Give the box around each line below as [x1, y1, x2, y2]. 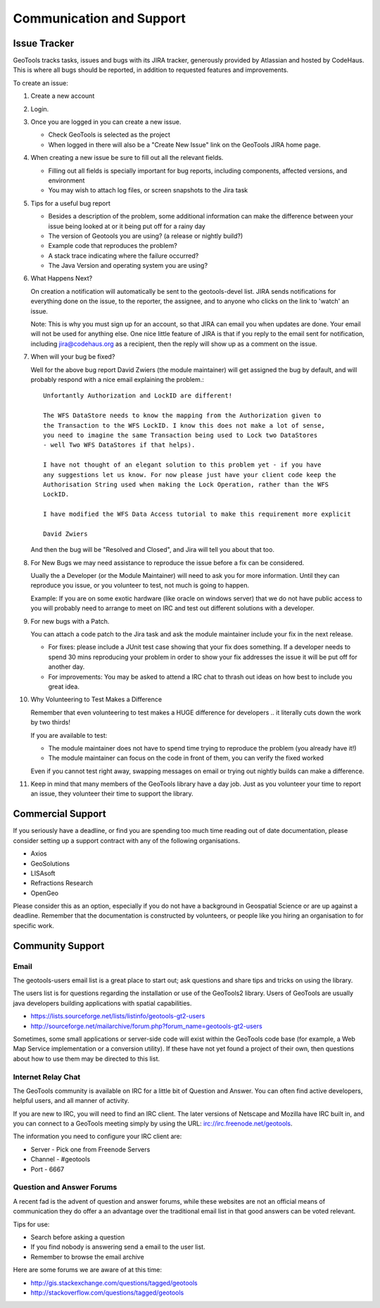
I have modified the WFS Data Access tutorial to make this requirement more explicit [43, 510, 351, 518]
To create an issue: [13, 78, 68, 87]
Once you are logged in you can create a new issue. [30, 118, 182, 126]
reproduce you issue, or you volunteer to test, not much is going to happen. [30, 581, 250, 590]
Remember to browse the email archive [30, 1252, 144, 1261]
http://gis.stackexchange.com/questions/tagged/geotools [30, 1278, 198, 1287]
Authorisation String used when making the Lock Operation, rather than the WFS [43, 480, 329, 488]
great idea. [48, 682, 80, 691]
